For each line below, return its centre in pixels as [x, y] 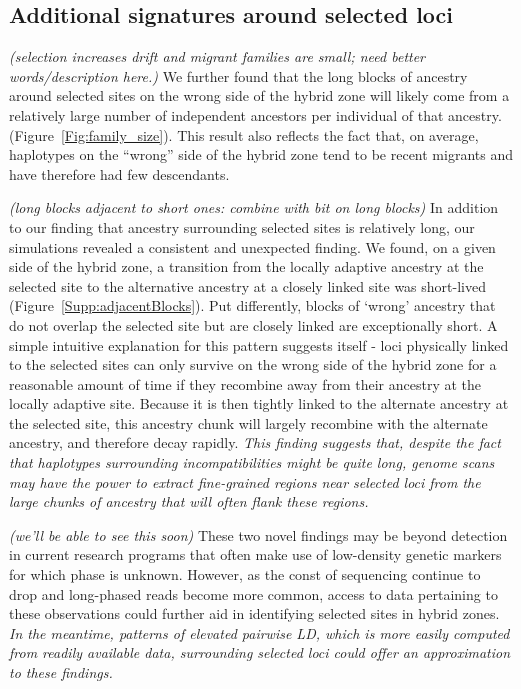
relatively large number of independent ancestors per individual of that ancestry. [255, 114]
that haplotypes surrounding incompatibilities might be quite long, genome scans [252, 462]
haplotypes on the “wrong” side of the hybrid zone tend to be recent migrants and [261, 154]
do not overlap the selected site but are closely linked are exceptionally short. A [253, 324]
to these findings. [61, 672]
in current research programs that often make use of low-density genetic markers [255, 554]
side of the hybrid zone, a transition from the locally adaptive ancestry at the [246, 266]
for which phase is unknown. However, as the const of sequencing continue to [245, 574]
